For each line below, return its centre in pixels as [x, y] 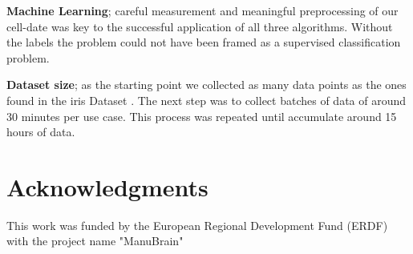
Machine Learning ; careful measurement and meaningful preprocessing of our [202, 10]
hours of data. [41, 132]
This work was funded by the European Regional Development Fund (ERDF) [197, 225]
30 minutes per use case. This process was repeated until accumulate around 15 [202, 116]
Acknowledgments [107, 186]
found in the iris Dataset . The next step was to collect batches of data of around [206, 100]
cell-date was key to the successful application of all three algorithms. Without [200, 26]
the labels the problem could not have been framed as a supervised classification [204, 42]
